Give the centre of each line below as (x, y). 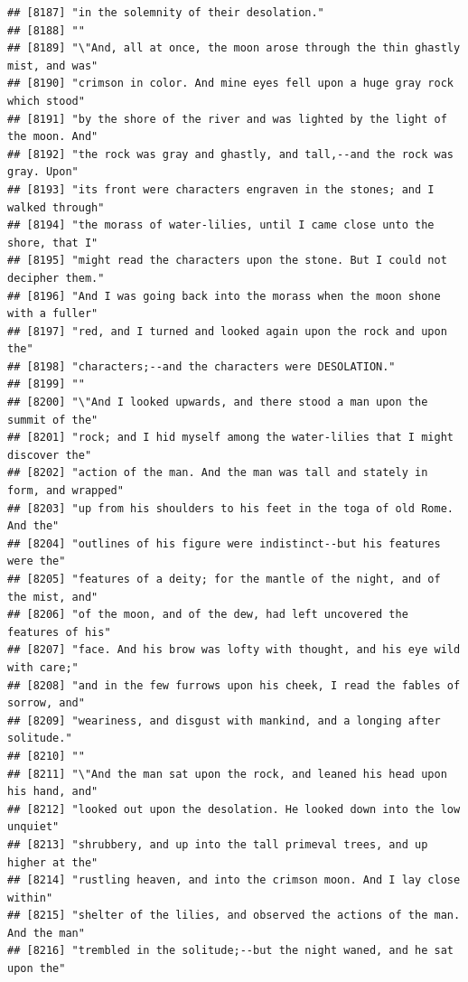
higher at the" (53, 862)
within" (30, 898)
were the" (37, 561)
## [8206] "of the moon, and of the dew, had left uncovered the (208, 615)
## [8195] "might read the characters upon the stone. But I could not (227, 261)
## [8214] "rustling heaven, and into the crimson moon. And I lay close (234, 880)
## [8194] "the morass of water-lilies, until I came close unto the (221, 225)
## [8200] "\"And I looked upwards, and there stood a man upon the (218, 402)
